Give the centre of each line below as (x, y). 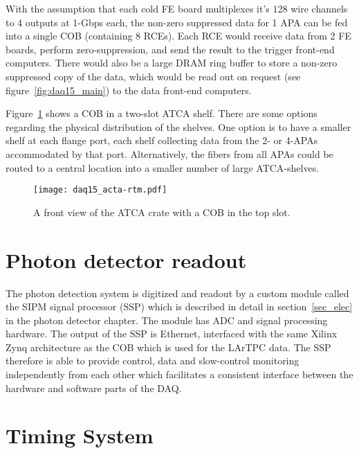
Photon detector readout (126, 259)
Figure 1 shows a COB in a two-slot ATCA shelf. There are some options (162, 113)
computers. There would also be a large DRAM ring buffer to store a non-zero (172, 63)
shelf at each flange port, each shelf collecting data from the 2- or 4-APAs (162, 140)
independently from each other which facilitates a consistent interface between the (179, 374)
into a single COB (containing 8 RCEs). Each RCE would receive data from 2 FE (178, 36)
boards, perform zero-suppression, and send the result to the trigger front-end (170, 49)
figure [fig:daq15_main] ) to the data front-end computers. (129, 90)
